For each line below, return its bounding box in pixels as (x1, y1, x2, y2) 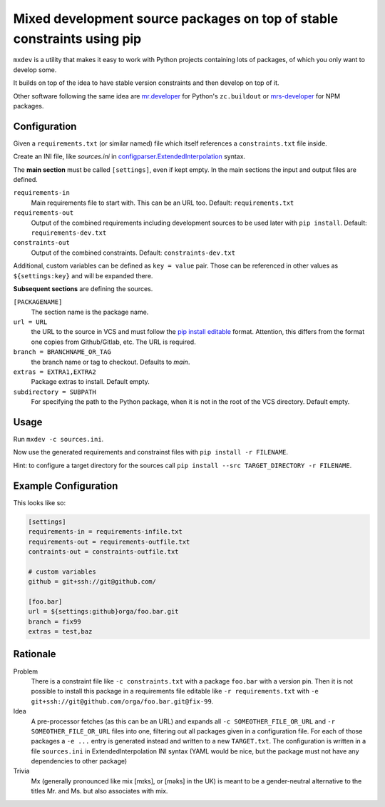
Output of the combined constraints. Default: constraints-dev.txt (31, 248, 235, 257)
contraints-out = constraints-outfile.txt (28, 547, 179, 556)
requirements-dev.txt (31, 228, 107, 237)
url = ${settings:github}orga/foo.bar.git (28, 607, 179, 616)
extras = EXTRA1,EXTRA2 (13, 368, 96, 376)
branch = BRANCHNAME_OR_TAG (13, 348, 112, 356)
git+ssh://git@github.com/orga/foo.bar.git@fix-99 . (31, 696, 214, 706)
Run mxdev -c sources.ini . (13, 435, 104, 444)
